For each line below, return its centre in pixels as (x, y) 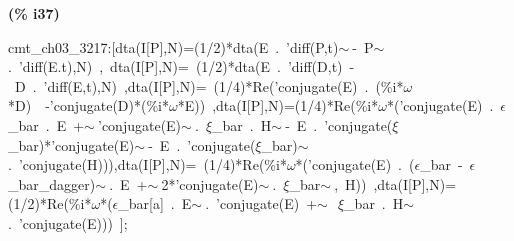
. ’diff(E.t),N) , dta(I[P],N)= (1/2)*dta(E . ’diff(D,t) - (181, 66)
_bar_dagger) (52, 183)
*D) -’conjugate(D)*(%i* (89, 105)
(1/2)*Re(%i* (50, 203)
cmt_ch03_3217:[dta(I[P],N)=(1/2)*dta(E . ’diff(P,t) (173, 46)
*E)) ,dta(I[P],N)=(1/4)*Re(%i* (278, 105)
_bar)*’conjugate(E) (71, 144)
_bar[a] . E (155, 203)
